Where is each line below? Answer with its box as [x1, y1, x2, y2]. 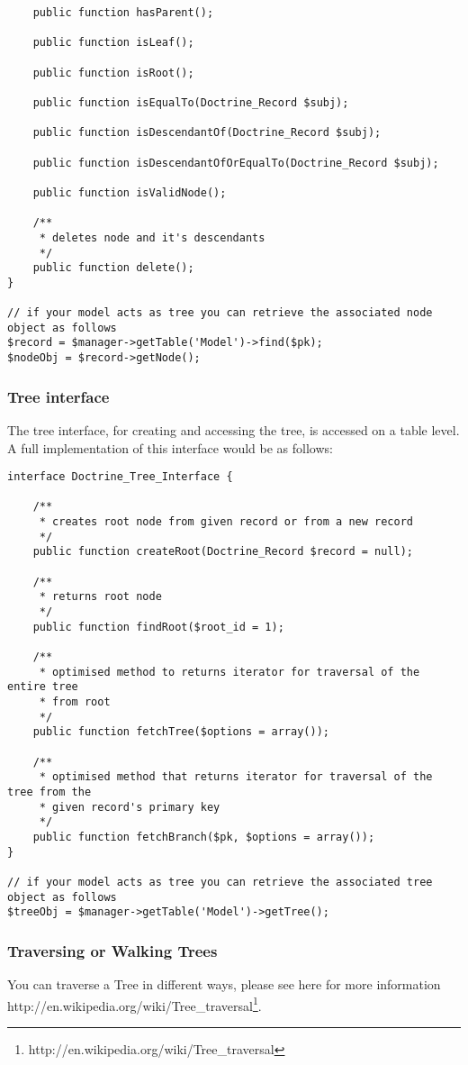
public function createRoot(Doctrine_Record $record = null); [32, 545, 414, 559]
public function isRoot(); [32, 66, 194, 79]
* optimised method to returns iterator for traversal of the [39, 665, 420, 678]
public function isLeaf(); [32, 36, 194, 50]
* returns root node [39, 590, 162, 604]
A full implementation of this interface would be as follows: [7, 438, 333, 457]
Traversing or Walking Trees [7, 939, 218, 961]
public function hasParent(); [32, 6, 214, 19]
